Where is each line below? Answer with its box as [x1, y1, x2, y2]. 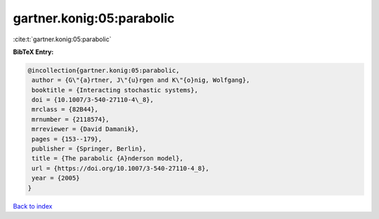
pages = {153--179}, [32, 135, 102, 143]
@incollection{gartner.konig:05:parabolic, [27, 66, 180, 74]
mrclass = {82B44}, [32, 106, 98, 113]
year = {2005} [32, 174, 80, 182]
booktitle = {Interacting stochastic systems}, [32, 86, 199, 94]
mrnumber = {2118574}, [32, 115, 110, 123]
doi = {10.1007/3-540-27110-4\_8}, [32, 96, 154, 104]
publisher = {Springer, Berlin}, [32, 145, 147, 153]
